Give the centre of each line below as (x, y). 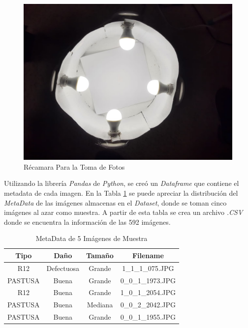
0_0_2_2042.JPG (148, 305)
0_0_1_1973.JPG (148, 280)
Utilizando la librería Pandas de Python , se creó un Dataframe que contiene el (122, 183)
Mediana (100, 305)
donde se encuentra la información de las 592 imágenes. (87, 222)
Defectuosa (63, 268)
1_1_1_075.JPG (148, 268)
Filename (148, 255)
